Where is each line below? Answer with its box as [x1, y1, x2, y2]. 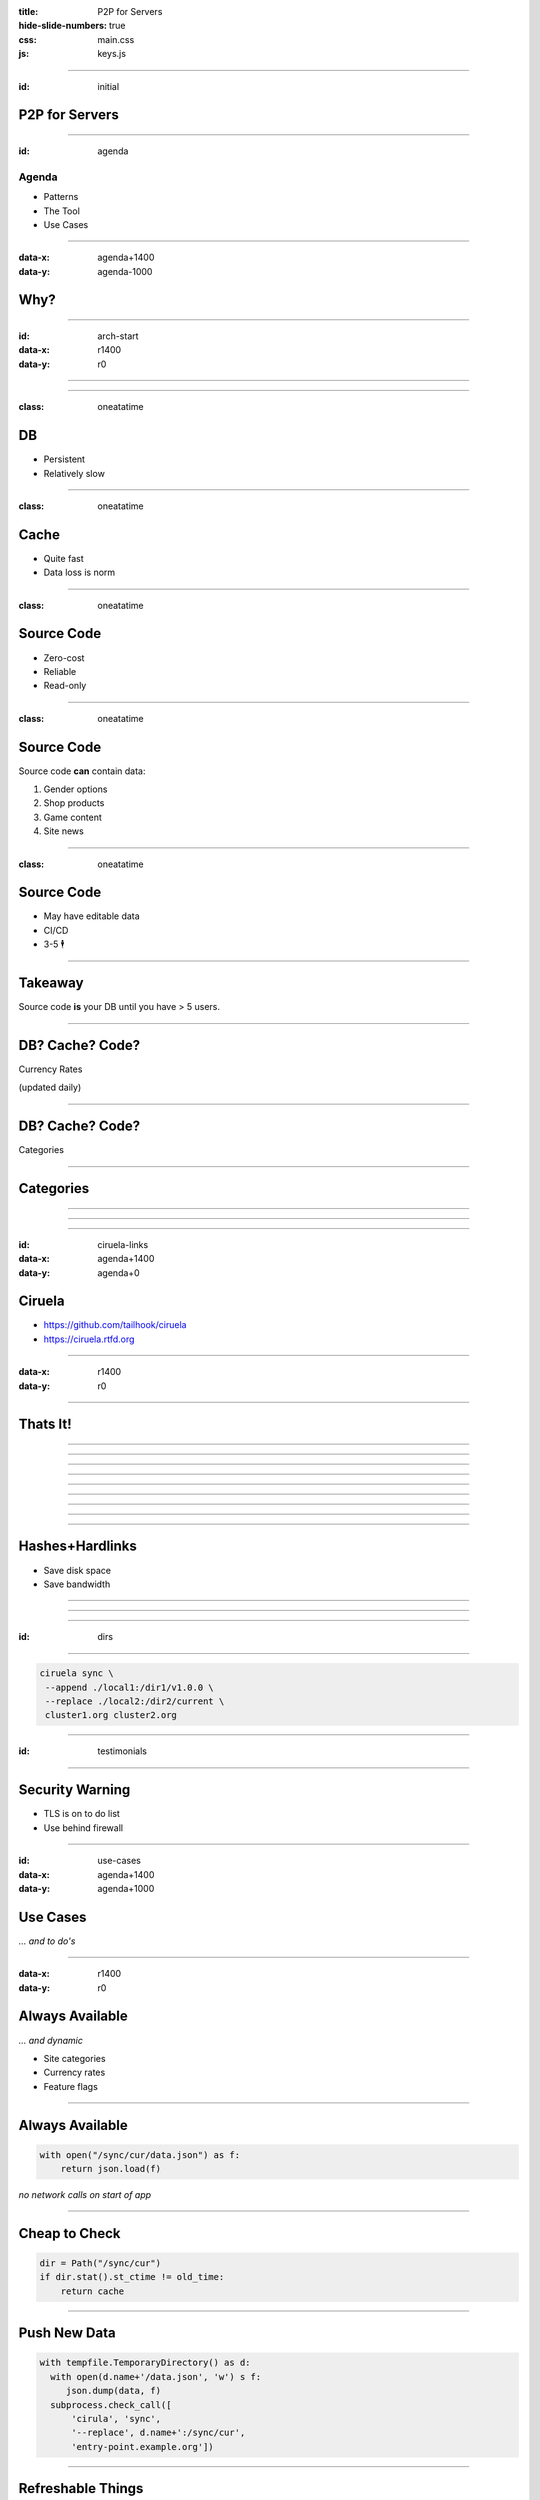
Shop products [43, 797, 105, 809]
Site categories [43, 2052, 106, 2064]
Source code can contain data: [18, 765, 146, 777]
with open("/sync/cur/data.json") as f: [39, 2149, 240, 2160]
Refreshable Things [18, 2480, 144, 2497]
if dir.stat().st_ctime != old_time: [39, 2271, 225, 2283]
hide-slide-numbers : [18, 20, 107, 32]
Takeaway [18, 975, 84, 992]
